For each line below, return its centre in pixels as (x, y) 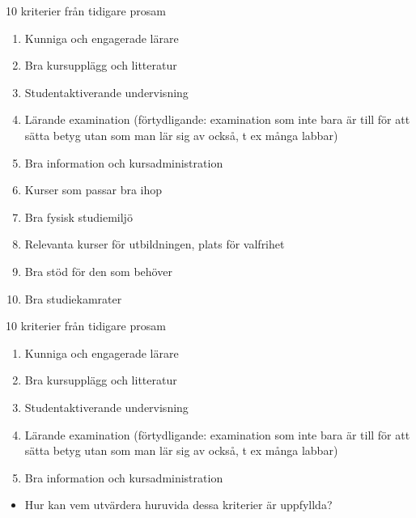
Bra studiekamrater (73, 298)
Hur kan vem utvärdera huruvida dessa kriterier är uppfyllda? (178, 505)
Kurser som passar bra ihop (93, 190)
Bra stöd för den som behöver (98, 271)
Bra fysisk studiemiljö (79, 217)
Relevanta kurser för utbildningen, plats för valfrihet (155, 244)
